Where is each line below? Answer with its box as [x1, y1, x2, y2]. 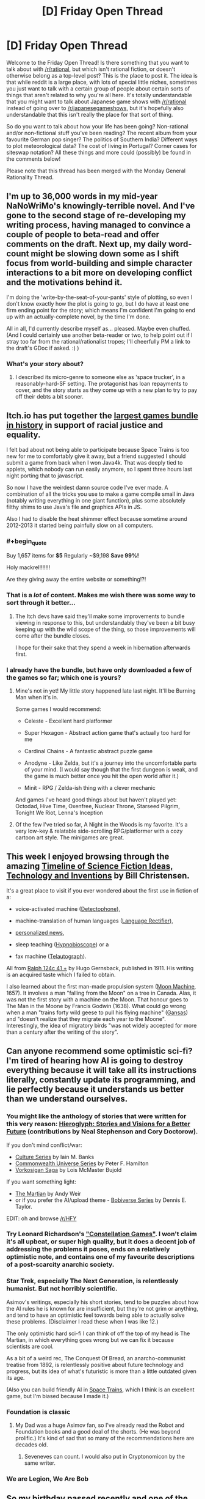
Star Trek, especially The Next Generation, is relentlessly [6, 1276, 179, 1285]
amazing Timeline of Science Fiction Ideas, [6, 861, 173, 872]
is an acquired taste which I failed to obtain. [6, 971, 116, 978]
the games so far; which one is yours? [6, 673, 121, 682]
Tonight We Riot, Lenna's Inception [15, 809, 104, 817]
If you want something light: [6, 1178, 76, 1185]
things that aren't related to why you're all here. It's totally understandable [6, 91, 192, 98]
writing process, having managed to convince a [6, 220, 191, 230]
